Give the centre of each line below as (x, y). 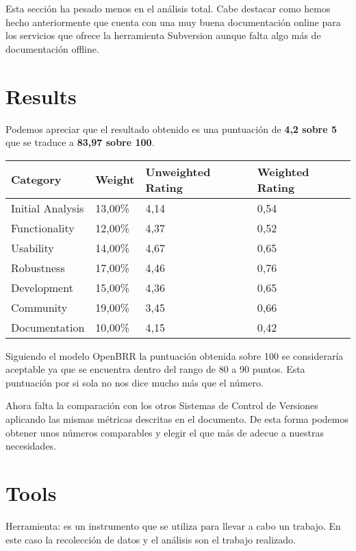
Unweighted (178, 171)
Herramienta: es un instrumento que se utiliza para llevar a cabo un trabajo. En (173, 525)
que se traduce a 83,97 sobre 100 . (80, 142)
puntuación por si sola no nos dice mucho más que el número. (135, 382)
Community (39, 307)
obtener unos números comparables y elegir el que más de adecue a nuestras (165, 432)
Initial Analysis (48, 208)
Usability (33, 247)
